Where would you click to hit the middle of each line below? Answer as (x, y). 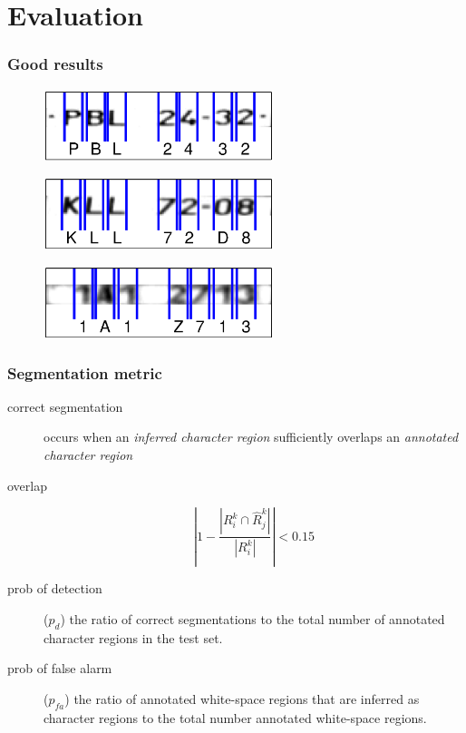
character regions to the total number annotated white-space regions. (235, 717)
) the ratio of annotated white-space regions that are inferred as (242, 698)
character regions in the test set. (133, 637)
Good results (55, 64)
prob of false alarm (60, 668)
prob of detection (55, 588)
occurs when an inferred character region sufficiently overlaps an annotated (251, 437)
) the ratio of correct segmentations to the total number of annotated (252, 618)
